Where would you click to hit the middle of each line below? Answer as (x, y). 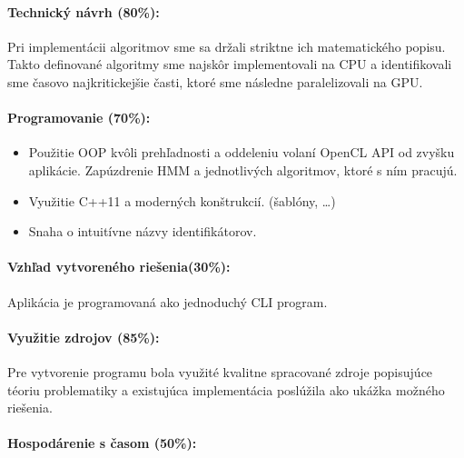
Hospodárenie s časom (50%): (102, 443)
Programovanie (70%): (79, 118)
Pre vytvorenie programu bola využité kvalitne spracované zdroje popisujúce (220, 371)
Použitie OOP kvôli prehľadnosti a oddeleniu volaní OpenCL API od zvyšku (242, 152)
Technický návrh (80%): (84, 11)
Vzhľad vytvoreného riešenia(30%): (119, 267)
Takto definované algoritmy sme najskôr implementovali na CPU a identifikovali (230, 64)
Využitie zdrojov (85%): (84, 337)
